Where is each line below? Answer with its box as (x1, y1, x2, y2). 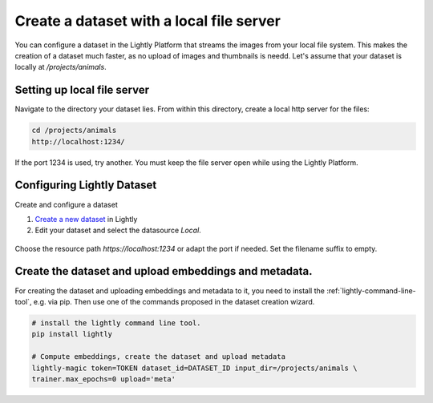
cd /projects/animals (31, 126, 117, 135)
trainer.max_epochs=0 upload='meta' (31, 374, 176, 384)
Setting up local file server (14, 83, 150, 97)
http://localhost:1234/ (31, 137, 126, 146)
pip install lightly (31, 329, 112, 339)
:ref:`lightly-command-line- (326, 285, 416, 296)
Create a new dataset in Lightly (34, 214, 138, 224)
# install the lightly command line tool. (31, 318, 201, 328)
